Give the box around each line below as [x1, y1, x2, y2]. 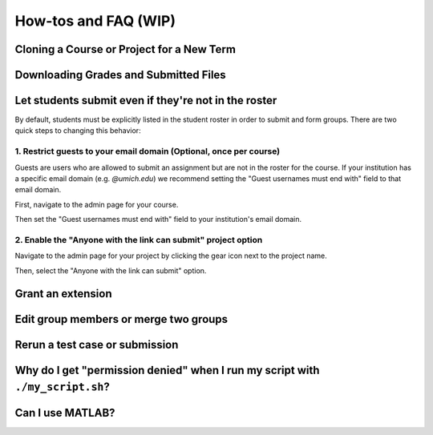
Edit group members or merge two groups [14, 312, 229, 326]
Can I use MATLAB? [14, 406, 115, 420]
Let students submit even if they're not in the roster [14, 94, 277, 107]
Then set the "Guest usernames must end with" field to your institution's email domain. [14, 215, 302, 224]
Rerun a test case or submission [14, 337, 179, 352]
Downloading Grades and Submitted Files [14, 68, 226, 82]
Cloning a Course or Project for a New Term [14, 42, 237, 56]
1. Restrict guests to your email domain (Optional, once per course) [14, 146, 281, 157]
